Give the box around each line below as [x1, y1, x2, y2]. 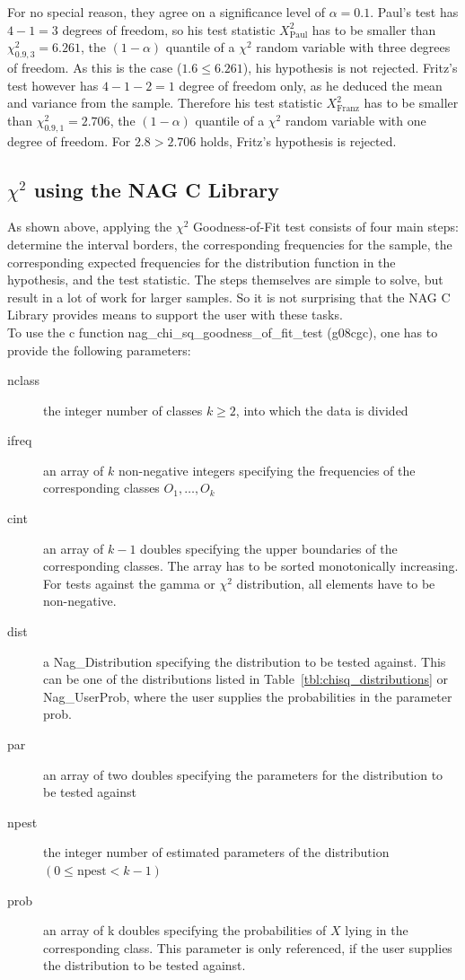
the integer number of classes [43, 400, 203, 419]
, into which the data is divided [235, 400, 408, 419]
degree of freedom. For [7, 131, 131, 150]
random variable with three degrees [256, 38, 451, 57]
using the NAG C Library [33, 175, 279, 203]
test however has [7, 75, 99, 94]
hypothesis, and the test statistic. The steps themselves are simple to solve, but [7, 270, 443, 289]
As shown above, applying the [7, 217, 172, 236]
